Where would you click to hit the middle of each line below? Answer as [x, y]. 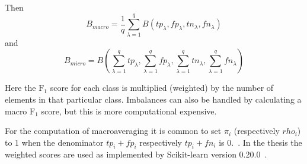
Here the [20, 88]
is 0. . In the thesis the [260, 142]
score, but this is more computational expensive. [129, 111]
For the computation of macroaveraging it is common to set [113, 131]
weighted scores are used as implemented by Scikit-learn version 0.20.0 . [136, 154]
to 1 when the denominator [54, 142]
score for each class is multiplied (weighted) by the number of [162, 88]
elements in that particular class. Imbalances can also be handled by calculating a [153, 99]
